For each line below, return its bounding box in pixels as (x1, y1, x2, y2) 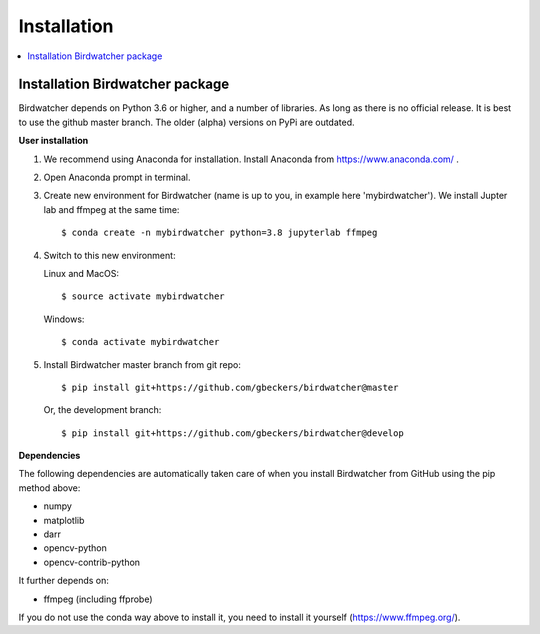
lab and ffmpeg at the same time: (43, 203, 180, 215)
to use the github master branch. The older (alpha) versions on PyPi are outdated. (18, 116, 355, 128)
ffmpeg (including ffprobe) (43, 593, 154, 605)
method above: (18, 481, 81, 494)
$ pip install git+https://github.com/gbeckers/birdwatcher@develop (61, 427, 404, 439)
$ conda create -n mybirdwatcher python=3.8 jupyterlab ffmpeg (61, 227, 378, 239)
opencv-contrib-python (43, 556, 140, 568)
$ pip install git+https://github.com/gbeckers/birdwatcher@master (61, 381, 399, 393)
